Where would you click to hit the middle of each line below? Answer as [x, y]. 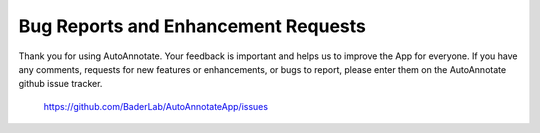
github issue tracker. [60, 84]
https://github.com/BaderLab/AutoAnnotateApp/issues [156, 106]
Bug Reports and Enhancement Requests [192, 26]
